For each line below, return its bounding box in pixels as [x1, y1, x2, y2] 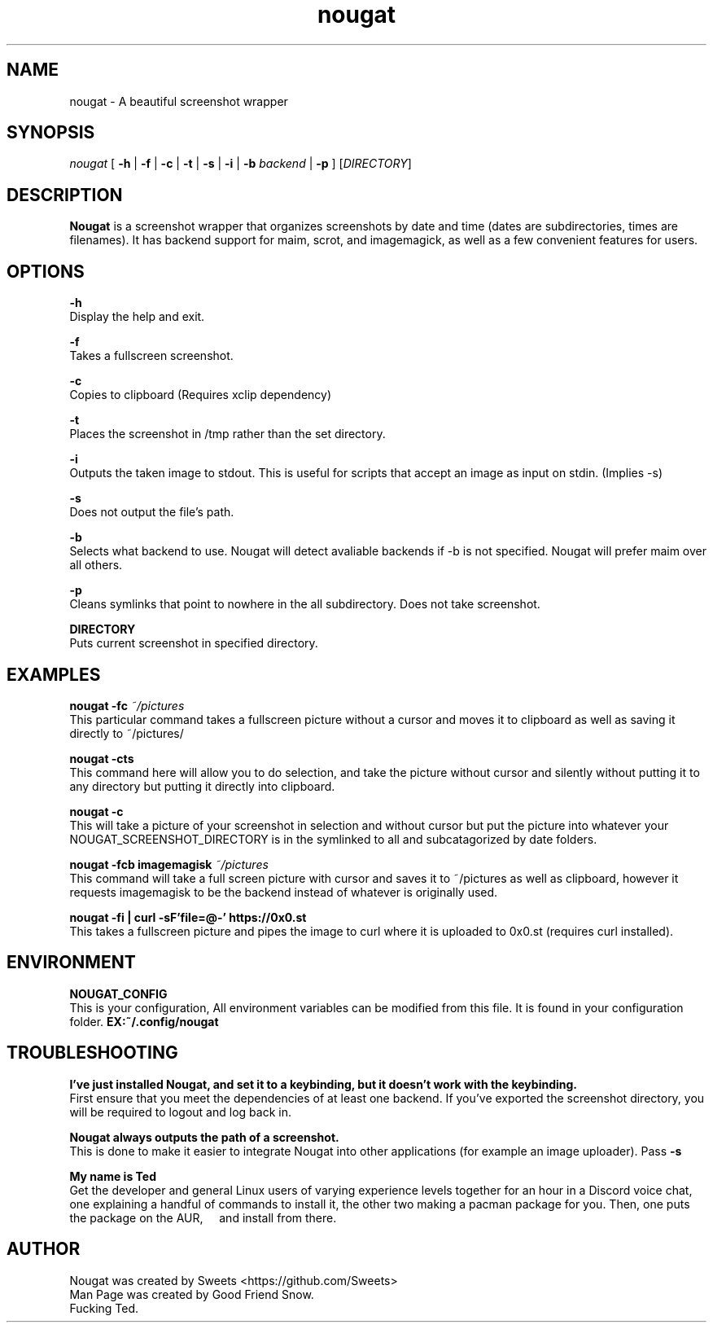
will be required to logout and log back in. [69, 1104, 291, 1119]
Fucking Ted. [69, 1300, 139, 1315]
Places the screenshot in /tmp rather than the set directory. [69, 427, 386, 441]
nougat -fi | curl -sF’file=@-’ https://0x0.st [69, 910, 307, 924]
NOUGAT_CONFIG [69, 986, 168, 1001]
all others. [69, 558, 123, 572]
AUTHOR [7, 1239, 81, 1260]
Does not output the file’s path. [69, 505, 234, 520]
